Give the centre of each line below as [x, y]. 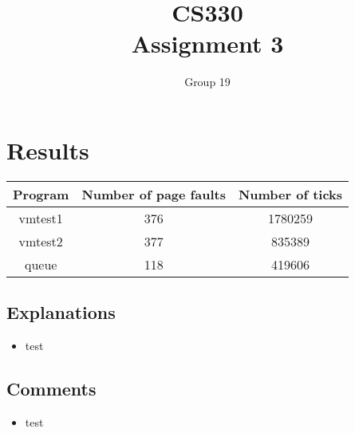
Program [41, 194]
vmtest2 [41, 241]
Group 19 [207, 82]
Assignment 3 [207, 43]
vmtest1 [41, 218]
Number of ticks [290, 194]
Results [48, 150]
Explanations [61, 312]
